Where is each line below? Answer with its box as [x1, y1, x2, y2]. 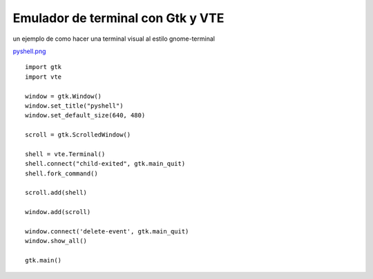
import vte [25, 73, 62, 81]
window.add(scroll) [25, 208, 91, 216]
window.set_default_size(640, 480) [25, 111, 146, 119]
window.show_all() [25, 237, 88, 245]
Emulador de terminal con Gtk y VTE [12, 10, 224, 26]
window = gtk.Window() [25, 92, 102, 100]
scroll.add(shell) [25, 189, 88, 197]
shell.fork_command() [25, 169, 98, 177]
